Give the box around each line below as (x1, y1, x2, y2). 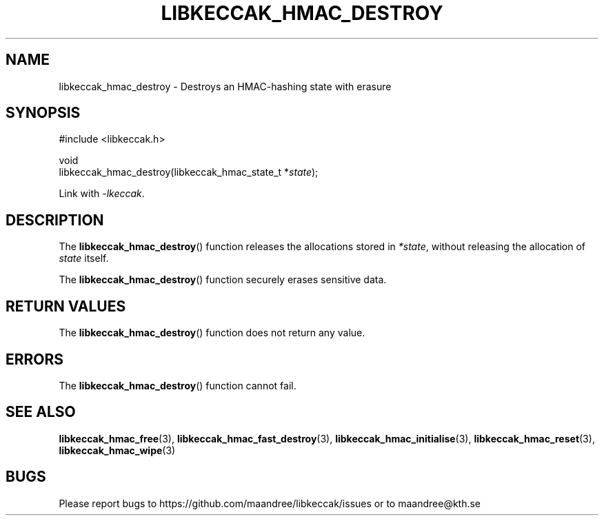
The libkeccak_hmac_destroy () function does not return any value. (59, 327, 365, 339)
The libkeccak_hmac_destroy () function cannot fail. (59, 379, 296, 391)
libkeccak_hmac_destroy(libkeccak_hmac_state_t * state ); (59, 166, 319, 178)
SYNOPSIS (6, 104, 81, 122)
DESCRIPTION (6, 211, 104, 229)
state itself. (59, 252, 109, 265)
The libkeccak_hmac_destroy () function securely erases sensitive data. (59, 274, 387, 286)
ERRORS (6, 350, 64, 368)
